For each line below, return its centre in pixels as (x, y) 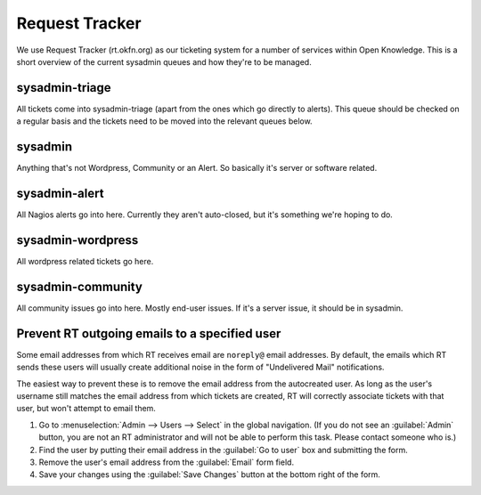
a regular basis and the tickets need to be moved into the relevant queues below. (164, 121)
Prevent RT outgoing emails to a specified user (149, 333)
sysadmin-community (79, 286)
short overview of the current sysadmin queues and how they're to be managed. (164, 61)
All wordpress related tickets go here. (85, 261)
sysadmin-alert (60, 193)
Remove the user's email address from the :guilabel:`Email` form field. (166, 462)
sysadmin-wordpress (77, 240)
